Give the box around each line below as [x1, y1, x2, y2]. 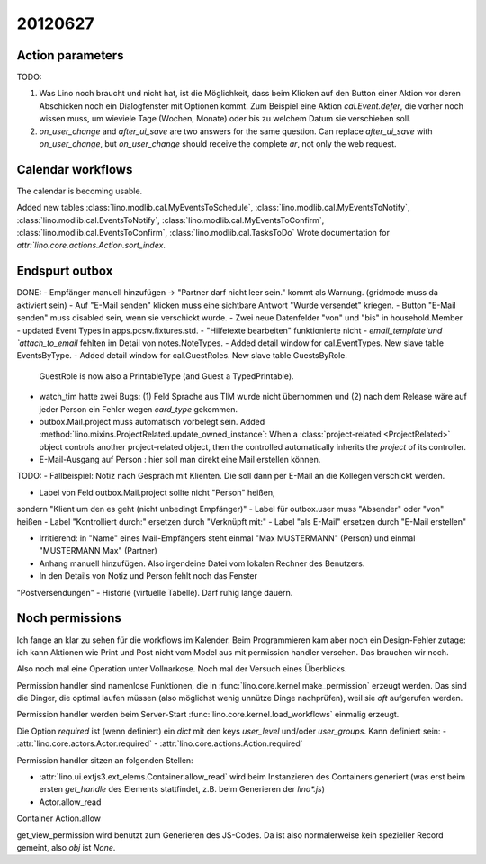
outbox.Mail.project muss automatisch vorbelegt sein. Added [39, 416, 265, 427]
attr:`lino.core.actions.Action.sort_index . [16, 239, 166, 251]
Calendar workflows [16, 162, 133, 177]
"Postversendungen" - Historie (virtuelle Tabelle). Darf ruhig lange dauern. [16, 587, 293, 598]
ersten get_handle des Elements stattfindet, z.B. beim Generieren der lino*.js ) [39, 784, 326, 795]
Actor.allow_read [39, 796, 102, 807]
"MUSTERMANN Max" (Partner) [39, 545, 157, 556]
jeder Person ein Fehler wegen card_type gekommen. [39, 403, 238, 414]
